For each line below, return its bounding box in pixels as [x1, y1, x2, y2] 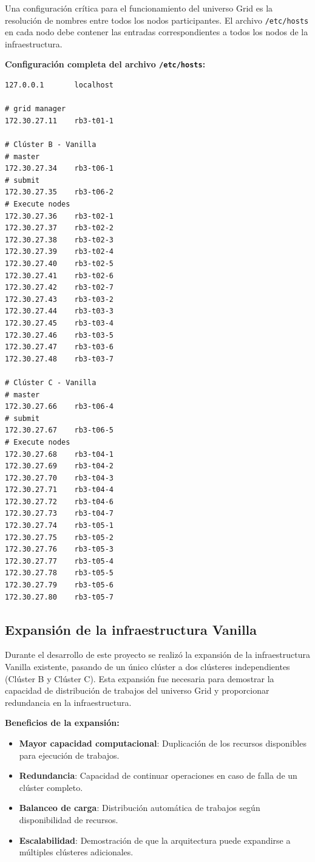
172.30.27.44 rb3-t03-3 [5, 307, 113, 316]
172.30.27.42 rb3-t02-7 [5, 283, 113, 292]
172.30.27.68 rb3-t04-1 [5, 450, 113, 459]
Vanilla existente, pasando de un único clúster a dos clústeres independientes [5, 660, 290, 673]
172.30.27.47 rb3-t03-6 [5, 343, 113, 352]
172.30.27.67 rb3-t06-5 [5, 426, 113, 435]
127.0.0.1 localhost [5, 81, 113, 90]
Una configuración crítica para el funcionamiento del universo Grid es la [5, 2, 273, 14]
